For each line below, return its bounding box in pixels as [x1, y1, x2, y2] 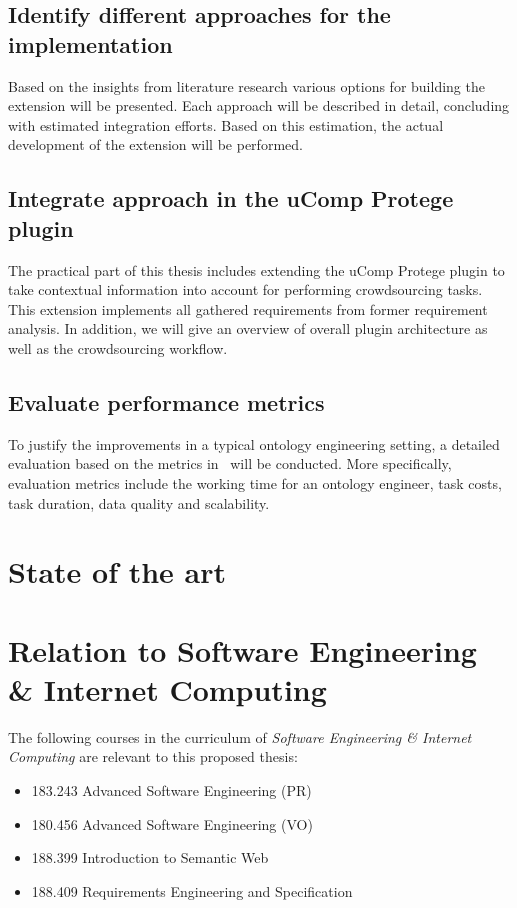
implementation [8, 28, 173, 59]
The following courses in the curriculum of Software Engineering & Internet [8, 726, 472, 747]
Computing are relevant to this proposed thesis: [8, 746, 298, 767]
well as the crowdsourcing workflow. [8, 337, 228, 358]
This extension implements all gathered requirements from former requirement [8, 298, 488, 319]
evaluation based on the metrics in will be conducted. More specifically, [8, 453, 452, 474]
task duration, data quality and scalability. [8, 492, 270, 513]
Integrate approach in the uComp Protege [8, 183, 454, 214]
